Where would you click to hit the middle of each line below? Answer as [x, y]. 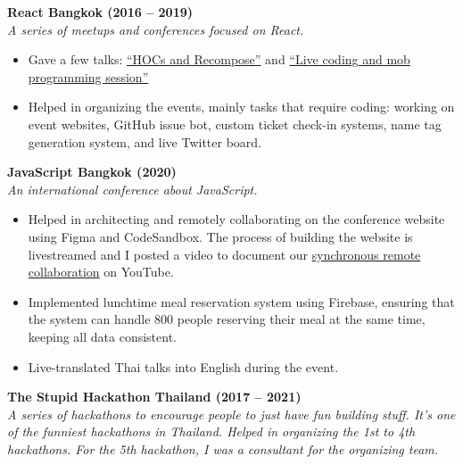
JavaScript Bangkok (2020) [92, 172]
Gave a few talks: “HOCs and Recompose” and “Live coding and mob [219, 59]
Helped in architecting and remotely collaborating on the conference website [236, 219]
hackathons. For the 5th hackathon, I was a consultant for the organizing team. [223, 448]
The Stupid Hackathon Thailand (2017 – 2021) [154, 397]
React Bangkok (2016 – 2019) [100, 12]
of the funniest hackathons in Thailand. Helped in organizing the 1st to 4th [211, 431]
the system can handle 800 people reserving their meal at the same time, [227, 319]
